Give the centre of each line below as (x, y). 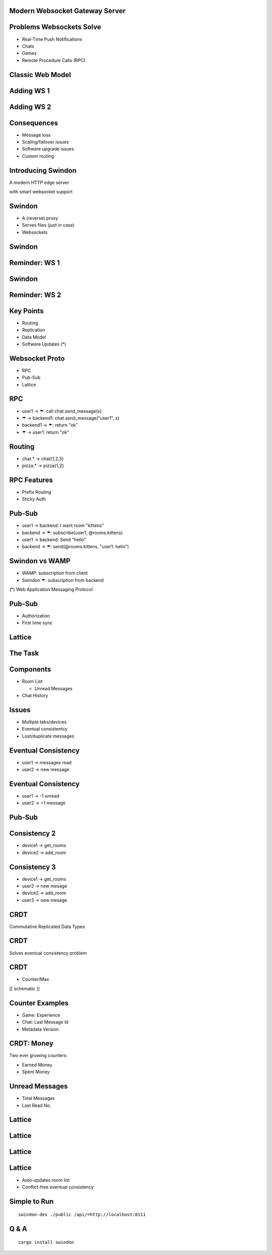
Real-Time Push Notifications (52, 39)
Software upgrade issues (48, 149)
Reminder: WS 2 (35, 295)
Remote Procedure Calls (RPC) (54, 60)
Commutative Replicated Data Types (47, 927)
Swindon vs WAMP (40, 561)
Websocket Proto (37, 358)
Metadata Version (40, 1029)
